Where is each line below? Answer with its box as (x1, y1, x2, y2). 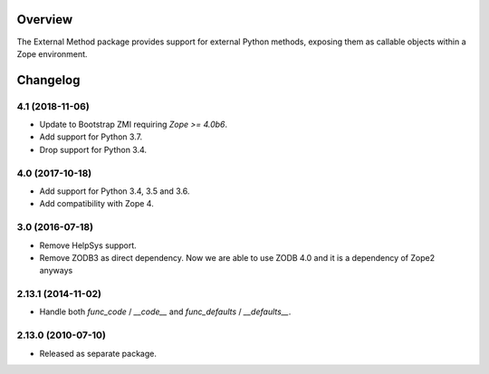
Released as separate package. (39, 348, 158, 359)
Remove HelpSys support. (39, 240, 138, 251)
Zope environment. (16, 48, 88, 59)
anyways (39, 265, 73, 276)
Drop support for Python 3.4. (39, 144, 148, 155)
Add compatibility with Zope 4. (39, 198, 154, 209)
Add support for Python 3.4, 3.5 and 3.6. (39, 186, 190, 197)
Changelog (16, 72, 81, 88)
